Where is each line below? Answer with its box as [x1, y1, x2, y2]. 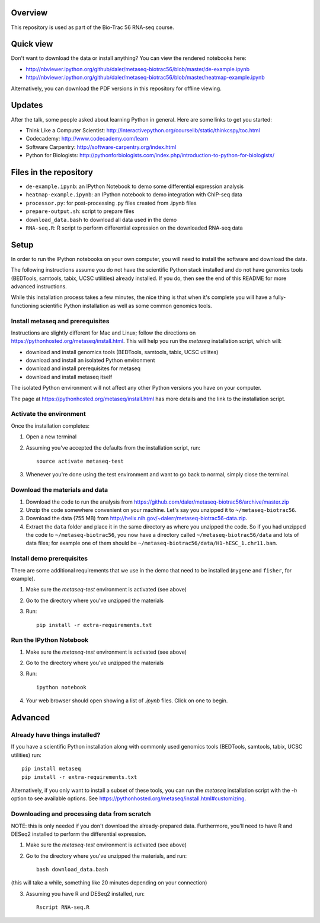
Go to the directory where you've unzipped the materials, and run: [25, 852, 187, 860]
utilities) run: [11, 751, 41, 759]
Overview [11, 8, 48, 18]
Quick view [11, 39, 53, 49]
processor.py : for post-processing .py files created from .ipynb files [25, 199, 197, 206]
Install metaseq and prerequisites [11, 317, 110, 325]
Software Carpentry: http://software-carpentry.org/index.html [25, 143, 177, 151]
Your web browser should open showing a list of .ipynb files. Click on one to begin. [25, 697, 228, 704]
